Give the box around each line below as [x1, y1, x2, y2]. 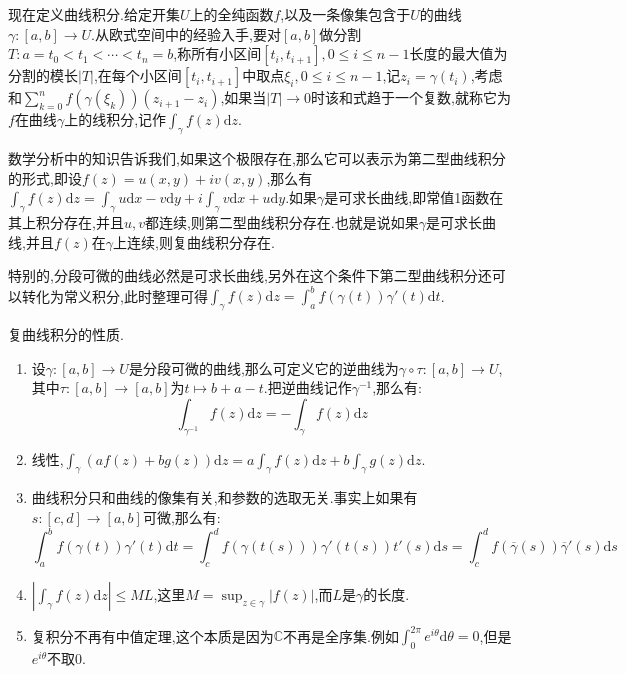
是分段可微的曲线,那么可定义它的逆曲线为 [128, 357, 399, 378]
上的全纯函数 [189, 4, 274, 24]
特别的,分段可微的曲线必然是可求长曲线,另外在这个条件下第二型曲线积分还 [8, 265, 492, 286]
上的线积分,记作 [64, 109, 167, 130]
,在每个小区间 [93, 65, 182, 86]
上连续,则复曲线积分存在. [113, 231, 275, 252]
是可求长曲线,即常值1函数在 [324, 187, 504, 208]
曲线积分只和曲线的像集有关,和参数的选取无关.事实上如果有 [31, 487, 418, 508]
